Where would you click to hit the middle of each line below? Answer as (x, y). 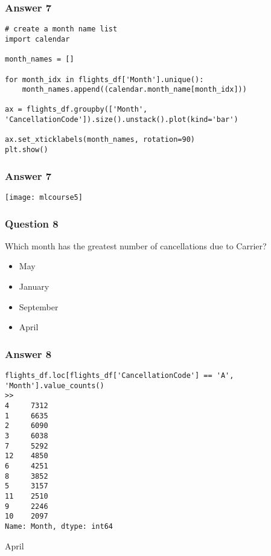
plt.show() (27, 150)
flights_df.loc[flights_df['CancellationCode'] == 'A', (120, 376)
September (39, 306)
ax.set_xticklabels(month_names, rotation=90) (100, 140)
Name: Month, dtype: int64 (59, 526)
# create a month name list (61, 29)
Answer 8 (28, 353)
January (34, 286)
